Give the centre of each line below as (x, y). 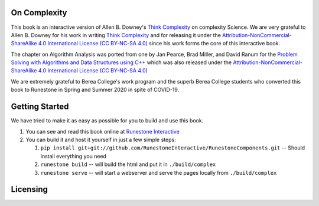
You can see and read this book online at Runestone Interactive (102, 131)
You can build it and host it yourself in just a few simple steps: (101, 139)
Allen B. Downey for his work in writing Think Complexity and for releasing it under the (116, 35)
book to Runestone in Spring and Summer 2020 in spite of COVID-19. (95, 90)
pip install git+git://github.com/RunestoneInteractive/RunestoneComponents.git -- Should (173, 148)
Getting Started (40, 107)
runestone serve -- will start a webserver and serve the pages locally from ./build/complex (159, 172)
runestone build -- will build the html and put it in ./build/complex (128, 164)
